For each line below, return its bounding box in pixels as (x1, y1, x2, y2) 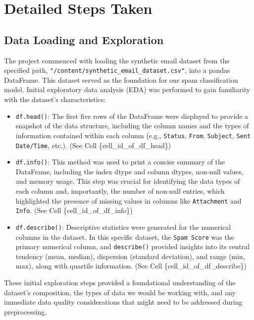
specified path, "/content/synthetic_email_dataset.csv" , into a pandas (4, 65, 230, 75)
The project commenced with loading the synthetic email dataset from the (4, 55, 230, 65)
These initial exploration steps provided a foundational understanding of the (4, 277, 236, 288)
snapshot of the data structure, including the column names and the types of (15, 120, 249, 131)
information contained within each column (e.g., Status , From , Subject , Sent (15, 130, 251, 140)
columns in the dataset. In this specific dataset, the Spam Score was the (15, 231, 234, 242)
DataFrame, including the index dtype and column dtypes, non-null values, (15, 166, 244, 176)
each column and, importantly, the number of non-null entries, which (15, 186, 225, 196)
